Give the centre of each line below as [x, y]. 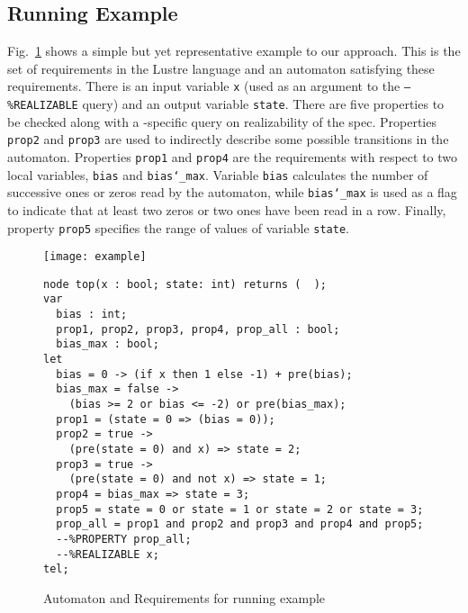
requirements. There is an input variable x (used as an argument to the [204, 86]
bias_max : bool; [108, 344]
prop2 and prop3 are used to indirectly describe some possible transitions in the [228, 139]
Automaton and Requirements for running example [184, 597]
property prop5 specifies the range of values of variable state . [178, 227]
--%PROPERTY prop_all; [124, 539]
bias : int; [92, 315]
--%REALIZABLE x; [108, 554]
